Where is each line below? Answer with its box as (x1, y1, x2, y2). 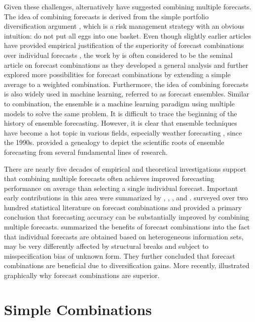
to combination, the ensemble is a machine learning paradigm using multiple (4, 98, 235, 108)
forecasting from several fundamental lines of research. (4, 146, 168, 157)
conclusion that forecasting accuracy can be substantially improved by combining (4, 212, 250, 222)
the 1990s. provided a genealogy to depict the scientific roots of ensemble (4, 137, 224, 147)
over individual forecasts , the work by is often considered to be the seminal (4, 49, 233, 60)
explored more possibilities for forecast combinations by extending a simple (4, 69, 231, 80)
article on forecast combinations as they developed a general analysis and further (4, 59, 249, 70)
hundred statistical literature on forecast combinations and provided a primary (4, 202, 242, 212)
